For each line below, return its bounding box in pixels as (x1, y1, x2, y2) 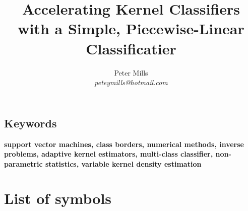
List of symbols (4, 188, 112, 208)
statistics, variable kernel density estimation (45, 158, 202, 169)
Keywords (4, 115, 57, 130)
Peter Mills (114, 67, 148, 78)
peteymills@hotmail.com (94, 77, 168, 88)
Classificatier (86, 38, 176, 58)
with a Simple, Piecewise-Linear (18, 18, 244, 39)
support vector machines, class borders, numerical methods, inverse (4, 138, 244, 149)
